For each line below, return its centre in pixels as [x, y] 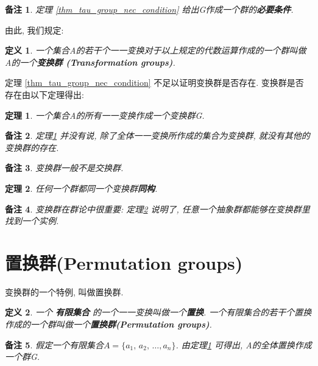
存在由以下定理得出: [44, 94]
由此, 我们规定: [34, 30]
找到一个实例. [32, 221]
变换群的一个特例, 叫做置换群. [64, 291]
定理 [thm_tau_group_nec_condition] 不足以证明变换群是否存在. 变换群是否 [154, 83]
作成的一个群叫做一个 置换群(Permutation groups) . [108, 324]
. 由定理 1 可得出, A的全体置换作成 [244, 344]
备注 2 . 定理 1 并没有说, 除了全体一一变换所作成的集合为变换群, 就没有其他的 [157, 135]
